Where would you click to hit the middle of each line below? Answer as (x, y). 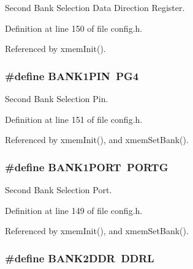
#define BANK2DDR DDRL (80, 258)
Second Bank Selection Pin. (57, 98)
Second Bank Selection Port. (59, 190)
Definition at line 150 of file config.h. (74, 28)
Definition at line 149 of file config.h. (74, 210)
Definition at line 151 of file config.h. (74, 119)
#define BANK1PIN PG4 (72, 76)
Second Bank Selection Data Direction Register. (95, 7)
